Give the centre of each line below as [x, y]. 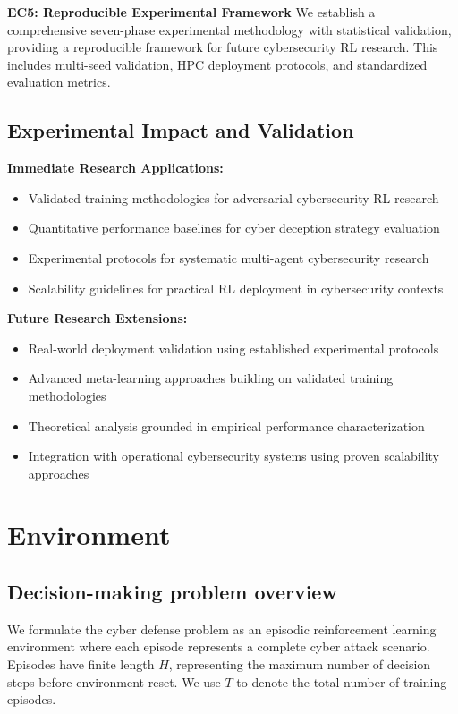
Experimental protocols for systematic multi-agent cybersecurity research [229, 257]
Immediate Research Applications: [115, 168]
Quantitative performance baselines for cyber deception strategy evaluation [234, 228]
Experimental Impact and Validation [181, 130]
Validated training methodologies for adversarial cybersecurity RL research [233, 197]
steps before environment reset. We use [114, 681]
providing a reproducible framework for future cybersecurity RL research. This [223, 47]
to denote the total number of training [342, 681]
